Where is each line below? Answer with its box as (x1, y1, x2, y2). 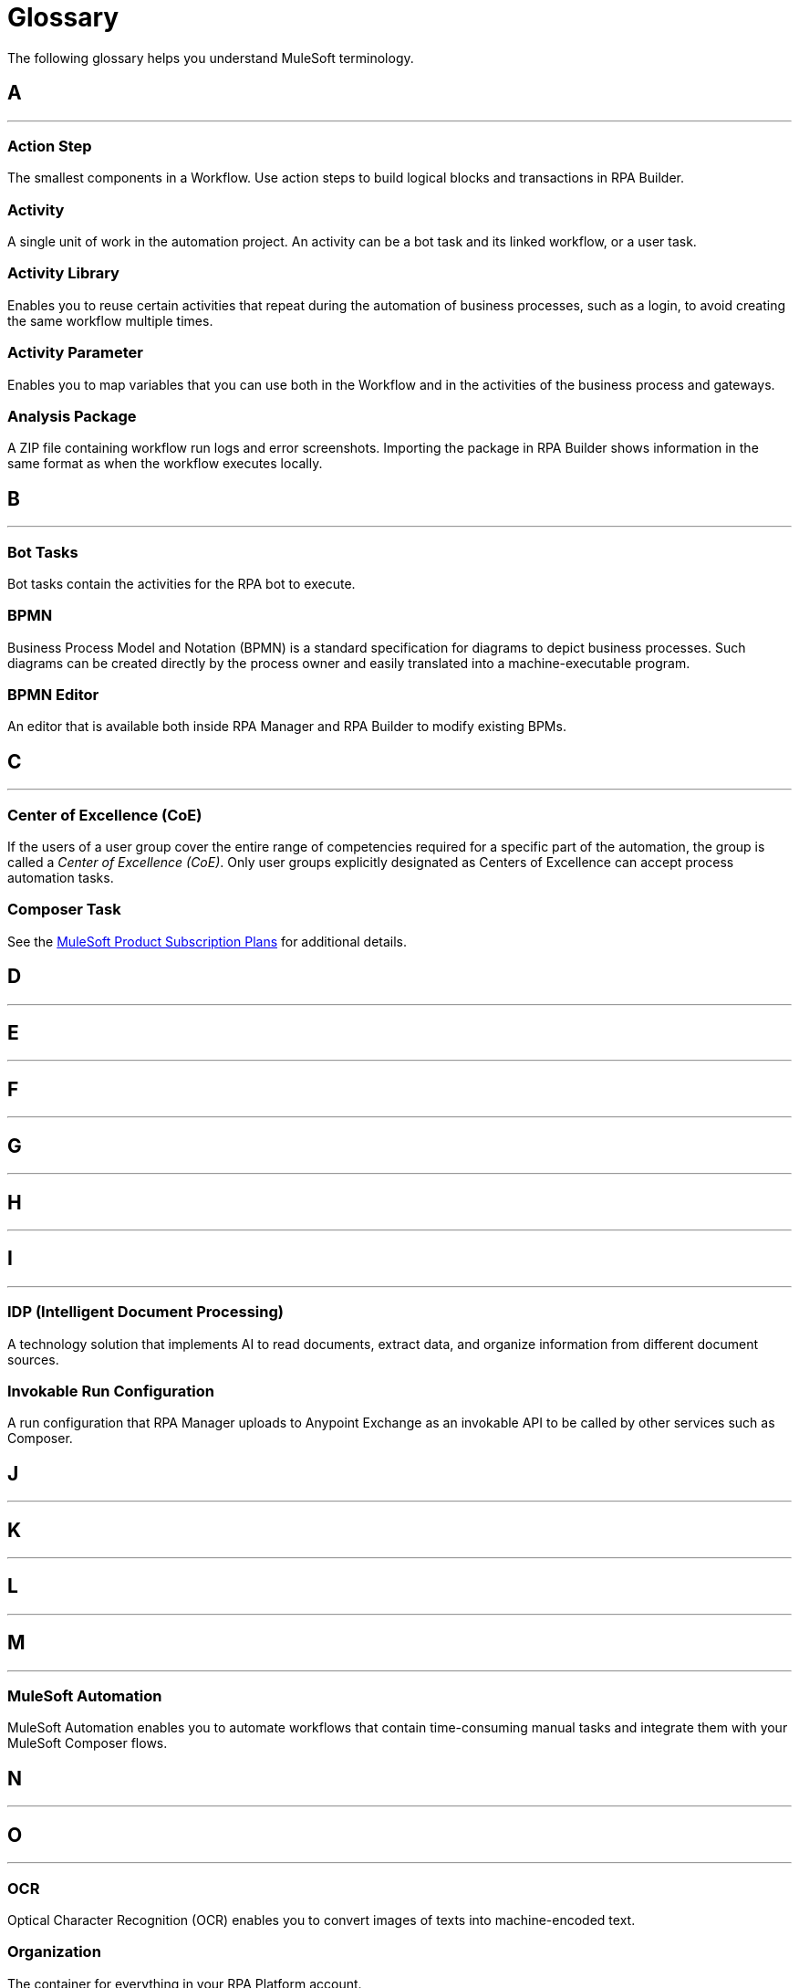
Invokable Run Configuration (7, 1381, 214, 1400)
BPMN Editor (7, 685, 99, 705)
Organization (7, 1942, 101, 1962)
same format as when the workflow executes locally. (7, 455, 323, 472)
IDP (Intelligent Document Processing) (7, 1303, 284, 1322)
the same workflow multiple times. (7, 312, 213, 329)
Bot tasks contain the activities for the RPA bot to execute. (7, 575, 356, 591)
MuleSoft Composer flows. (7, 1735, 168, 1752)
